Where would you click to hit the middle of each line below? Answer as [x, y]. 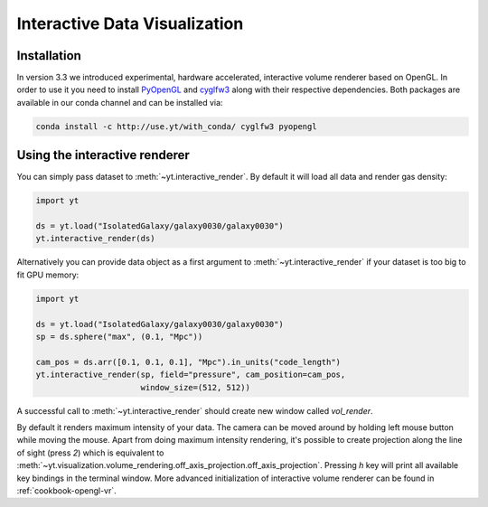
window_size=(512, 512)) [195, 387]
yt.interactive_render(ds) [95, 239]
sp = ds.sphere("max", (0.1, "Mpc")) [119, 337]
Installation [49, 56]
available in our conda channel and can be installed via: [120, 102]
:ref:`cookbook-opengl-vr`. [66, 490]
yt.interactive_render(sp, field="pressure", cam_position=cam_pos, [191, 375]
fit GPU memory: [48, 275]
